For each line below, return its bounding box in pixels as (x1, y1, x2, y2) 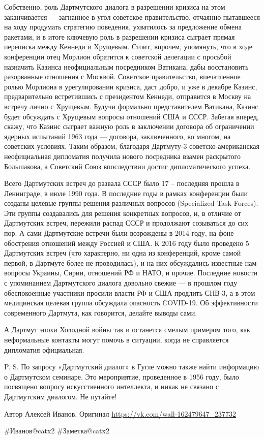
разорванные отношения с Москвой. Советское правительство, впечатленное (4, 71, 241, 82)
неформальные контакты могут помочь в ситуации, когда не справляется (4, 334, 229, 344)
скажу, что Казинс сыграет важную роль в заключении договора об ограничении (4, 121, 254, 132)
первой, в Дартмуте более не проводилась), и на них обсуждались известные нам (4, 257, 257, 268)
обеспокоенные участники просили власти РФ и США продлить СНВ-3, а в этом (4, 287, 255, 298)
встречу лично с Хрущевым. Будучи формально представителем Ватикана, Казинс (4, 101, 258, 111)
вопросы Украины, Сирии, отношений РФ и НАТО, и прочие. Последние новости (4, 267, 258, 278)
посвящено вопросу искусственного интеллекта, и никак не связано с (4, 381, 219, 392)
